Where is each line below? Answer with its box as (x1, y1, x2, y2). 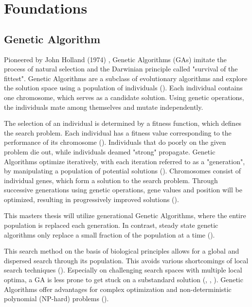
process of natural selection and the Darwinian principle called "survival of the (4, 64, 238, 74)
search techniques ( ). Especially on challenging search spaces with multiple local (4, 265, 242, 275)
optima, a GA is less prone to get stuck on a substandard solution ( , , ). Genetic (4, 274, 243, 285)
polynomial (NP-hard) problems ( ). (4, 293, 109, 304)
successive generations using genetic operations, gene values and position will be (4, 185, 242, 195)
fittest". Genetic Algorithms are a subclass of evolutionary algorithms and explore (4, 73, 248, 83)
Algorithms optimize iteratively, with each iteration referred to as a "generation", (4, 156, 245, 166)
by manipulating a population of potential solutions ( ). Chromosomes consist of (4, 166, 241, 176)
